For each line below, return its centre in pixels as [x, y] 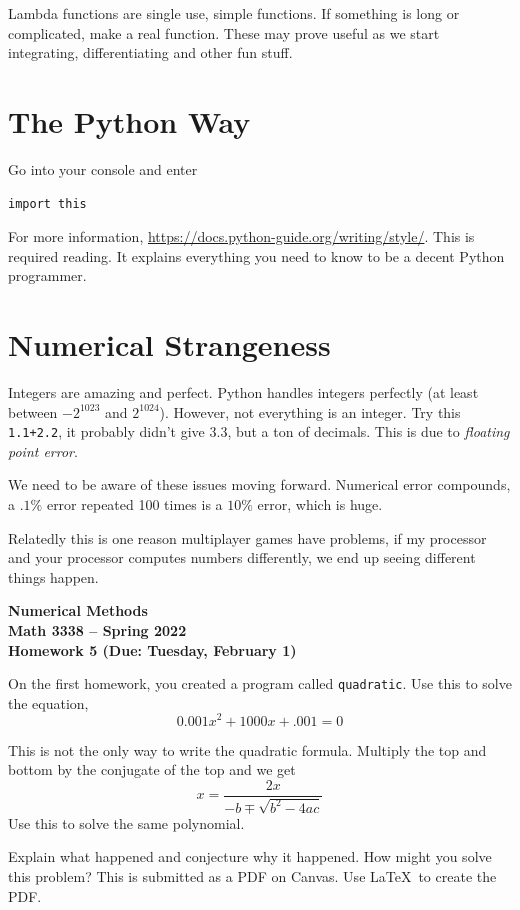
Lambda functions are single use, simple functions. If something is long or [234, 13]
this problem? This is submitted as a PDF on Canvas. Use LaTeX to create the [252, 876]
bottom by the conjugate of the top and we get [152, 769]
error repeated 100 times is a [134, 504]
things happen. [53, 576]
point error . [43, 450]
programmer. [47, 275]
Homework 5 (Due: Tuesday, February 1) [152, 649]
